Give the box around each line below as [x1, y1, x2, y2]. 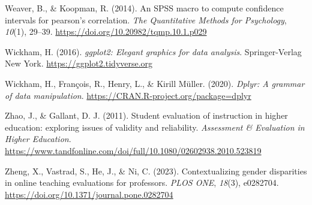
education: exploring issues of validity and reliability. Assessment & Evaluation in [5, 120, 305, 133]
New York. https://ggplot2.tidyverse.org [5, 57, 153, 70]
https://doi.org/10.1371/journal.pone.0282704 [5, 188, 173, 200]
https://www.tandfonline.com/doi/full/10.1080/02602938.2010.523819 [5, 144, 262, 156]
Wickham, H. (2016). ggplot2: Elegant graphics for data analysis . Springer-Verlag [5, 45, 302, 58]
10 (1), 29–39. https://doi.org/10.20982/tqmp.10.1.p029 [5, 25, 207, 38]
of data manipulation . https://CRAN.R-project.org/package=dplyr [5, 89, 251, 101]
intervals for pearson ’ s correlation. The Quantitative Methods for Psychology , [5, 13, 287, 26]
